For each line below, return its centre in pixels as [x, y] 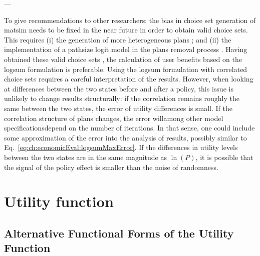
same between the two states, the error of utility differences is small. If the [118, 108]
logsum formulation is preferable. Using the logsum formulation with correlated [126, 69]
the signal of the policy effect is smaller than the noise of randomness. [111, 167]
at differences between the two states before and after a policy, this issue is [119, 88]
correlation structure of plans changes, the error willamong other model [114, 118]
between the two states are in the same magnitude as [85, 157]
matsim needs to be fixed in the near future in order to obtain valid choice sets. [126, 30]
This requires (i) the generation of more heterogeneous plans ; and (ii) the [118, 39]
